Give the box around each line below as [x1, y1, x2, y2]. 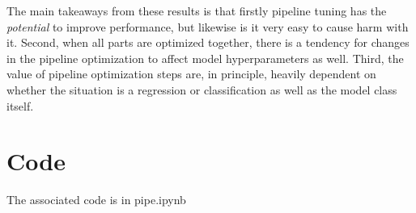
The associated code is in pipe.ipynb [6, 191, 186, 208]
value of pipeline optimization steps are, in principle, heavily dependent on [6, 65, 376, 82]
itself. [6, 97, 34, 114]
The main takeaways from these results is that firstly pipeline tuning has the [6, 2, 387, 19]
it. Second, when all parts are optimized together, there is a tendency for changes [6, 34, 410, 51]
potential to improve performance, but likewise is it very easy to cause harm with [6, 18, 409, 35]
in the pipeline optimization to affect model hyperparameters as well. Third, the [6, 49, 404, 66]
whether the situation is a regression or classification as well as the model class [6, 81, 397, 98]
